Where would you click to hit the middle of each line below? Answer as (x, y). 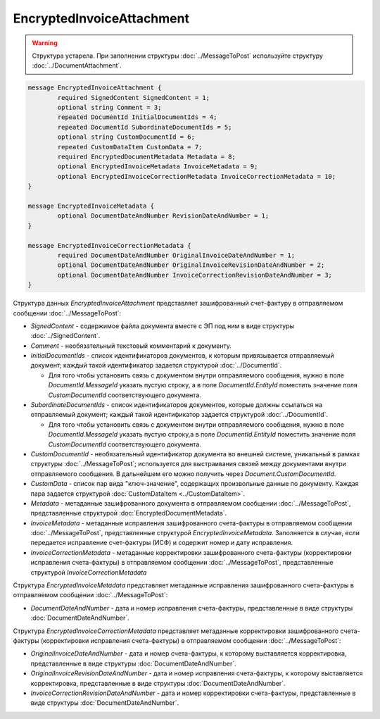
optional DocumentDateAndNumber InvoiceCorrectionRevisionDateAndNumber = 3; (195, 275)
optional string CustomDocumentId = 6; (126, 137)
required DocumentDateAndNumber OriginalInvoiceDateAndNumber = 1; (176, 255)
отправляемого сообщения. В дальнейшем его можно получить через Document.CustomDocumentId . (183, 474)
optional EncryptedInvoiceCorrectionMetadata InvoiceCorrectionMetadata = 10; (197, 176)
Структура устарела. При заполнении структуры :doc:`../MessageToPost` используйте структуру (178, 56)
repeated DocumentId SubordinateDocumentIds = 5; (145, 127)
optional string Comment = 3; (109, 108)
